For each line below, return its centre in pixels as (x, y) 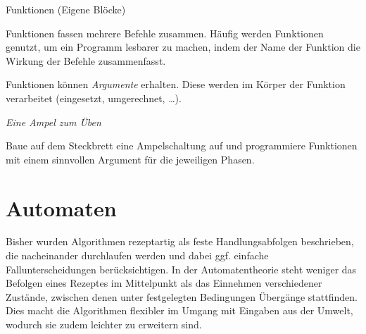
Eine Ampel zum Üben (53, 122)
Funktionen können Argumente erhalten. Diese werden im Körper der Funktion (176, 84)
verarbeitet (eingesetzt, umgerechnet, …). (94, 98)
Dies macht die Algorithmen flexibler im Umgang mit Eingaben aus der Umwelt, (179, 310)
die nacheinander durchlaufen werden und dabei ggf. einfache (137, 255)
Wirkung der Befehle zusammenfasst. (86, 60)
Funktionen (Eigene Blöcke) (66, 9)
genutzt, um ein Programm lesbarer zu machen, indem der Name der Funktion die (183, 47)
